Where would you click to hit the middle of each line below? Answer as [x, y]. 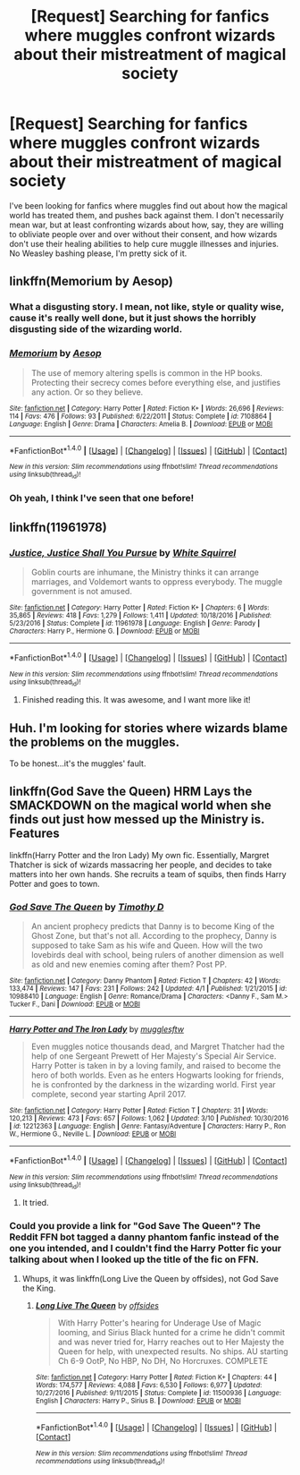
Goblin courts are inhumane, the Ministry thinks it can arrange [145, 572]
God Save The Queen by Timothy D [87, 907]
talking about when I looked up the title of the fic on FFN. [134, 1259]
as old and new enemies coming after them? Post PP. [129, 965]
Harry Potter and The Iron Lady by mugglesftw [97, 1029]
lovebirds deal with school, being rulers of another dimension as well [157, 955]
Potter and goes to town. [54, 883]
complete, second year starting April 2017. [108, 1095]
